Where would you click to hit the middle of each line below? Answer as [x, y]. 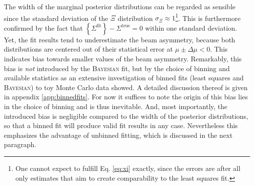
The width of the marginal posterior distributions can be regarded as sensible [120, 6]
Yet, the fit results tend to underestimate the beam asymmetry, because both [120, 39]
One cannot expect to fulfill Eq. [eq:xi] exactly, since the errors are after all [128, 168]
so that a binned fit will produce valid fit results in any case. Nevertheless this [121, 125]
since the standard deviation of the [56, 18]
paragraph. [20, 144]
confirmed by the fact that [43, 28]
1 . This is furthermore [208, 17]
